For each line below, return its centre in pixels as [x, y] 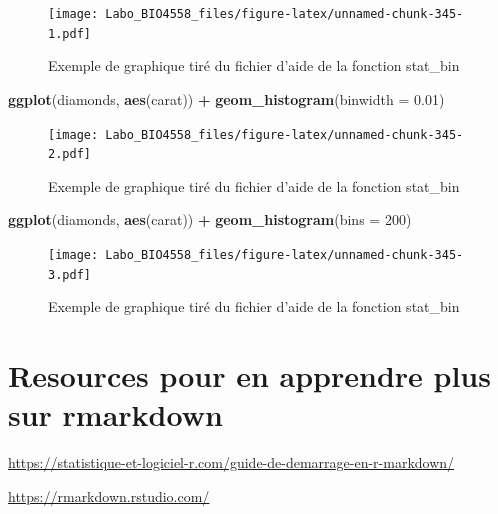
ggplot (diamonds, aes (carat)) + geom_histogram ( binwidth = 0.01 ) [226, 98]
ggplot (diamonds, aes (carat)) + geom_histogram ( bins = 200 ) [210, 219]
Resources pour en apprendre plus [249, 375]
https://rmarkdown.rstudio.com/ [109, 495]
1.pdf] [69, 33]
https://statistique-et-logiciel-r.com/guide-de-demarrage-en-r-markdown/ [231, 462]
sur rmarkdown [115, 414]
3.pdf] [69, 274]
